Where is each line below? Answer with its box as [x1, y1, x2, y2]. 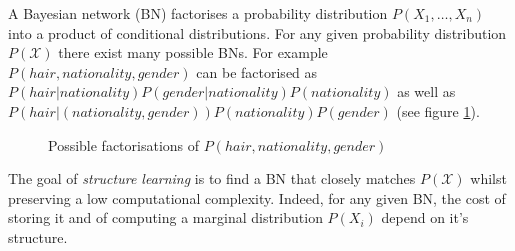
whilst [470, 168, 507, 189]
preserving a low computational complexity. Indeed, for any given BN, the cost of [8, 187, 506, 208]
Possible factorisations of [48, 134, 200, 155]
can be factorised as [196, 61, 318, 82]
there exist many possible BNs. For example [58, 42, 328, 63]
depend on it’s [381, 207, 469, 228]
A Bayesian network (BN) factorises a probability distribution [8, 3, 388, 23]
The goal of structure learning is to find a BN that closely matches [8, 168, 416, 189]
